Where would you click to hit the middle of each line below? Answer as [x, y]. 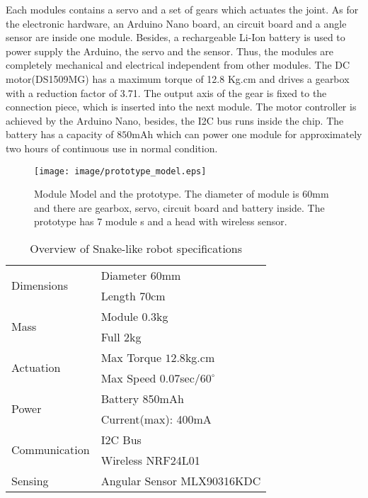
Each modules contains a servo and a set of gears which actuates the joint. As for [182, 9]
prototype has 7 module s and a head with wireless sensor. [161, 221]
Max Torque [131, 357]
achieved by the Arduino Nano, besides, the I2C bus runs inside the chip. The [175, 120]
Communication [51, 450]
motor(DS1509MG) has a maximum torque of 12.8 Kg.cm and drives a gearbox [178, 78]
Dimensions [40, 285]
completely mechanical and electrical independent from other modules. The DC [178, 65]
